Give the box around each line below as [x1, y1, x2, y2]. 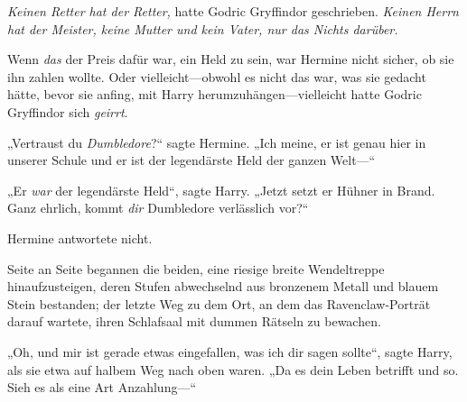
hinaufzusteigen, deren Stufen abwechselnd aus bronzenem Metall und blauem [7, 277, 439, 296]
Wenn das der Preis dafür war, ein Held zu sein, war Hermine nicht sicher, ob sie [7, 50, 454, 69]
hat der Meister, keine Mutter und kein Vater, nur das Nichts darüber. [7, 19, 398, 38]
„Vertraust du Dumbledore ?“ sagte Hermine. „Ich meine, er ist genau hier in [7, 132, 426, 151]
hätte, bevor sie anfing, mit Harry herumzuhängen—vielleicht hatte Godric [7, 85, 422, 104]
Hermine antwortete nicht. [7, 228, 153, 247]
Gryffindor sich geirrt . [7, 102, 128, 121]
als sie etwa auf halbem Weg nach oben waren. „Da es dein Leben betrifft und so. [7, 360, 459, 379]
